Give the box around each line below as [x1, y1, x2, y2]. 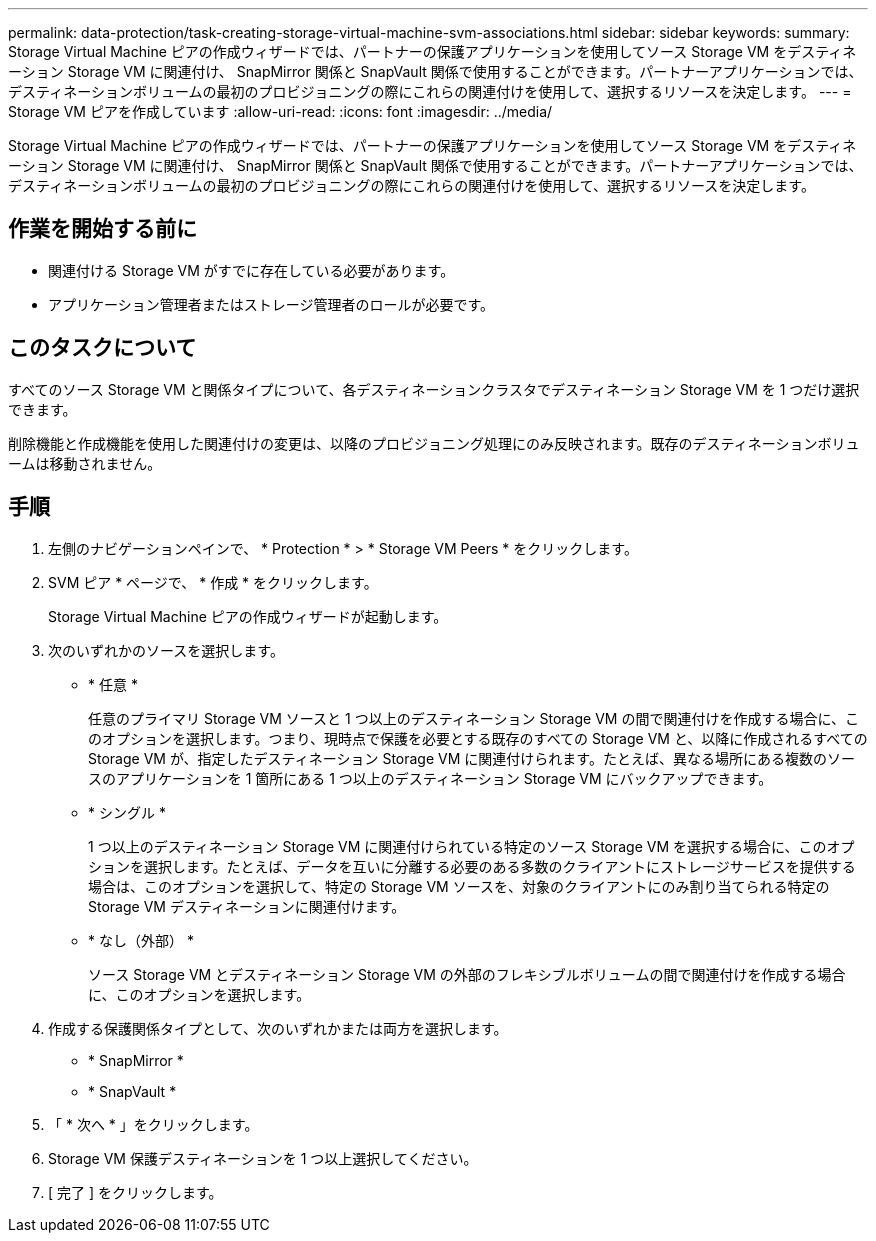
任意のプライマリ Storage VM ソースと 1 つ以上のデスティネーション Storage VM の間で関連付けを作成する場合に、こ [88, 709, 859, 727]
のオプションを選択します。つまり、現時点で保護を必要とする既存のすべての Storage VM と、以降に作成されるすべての [88, 729, 868, 747]
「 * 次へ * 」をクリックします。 [48, 1115, 259, 1133]
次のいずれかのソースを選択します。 [48, 641, 284, 659]
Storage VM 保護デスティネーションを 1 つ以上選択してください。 [48, 1149, 478, 1167]
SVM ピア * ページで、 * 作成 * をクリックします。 [48, 573, 378, 591]
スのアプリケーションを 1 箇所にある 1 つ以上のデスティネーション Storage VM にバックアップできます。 [88, 769, 773, 787]
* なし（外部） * [88, 931, 194, 949]
